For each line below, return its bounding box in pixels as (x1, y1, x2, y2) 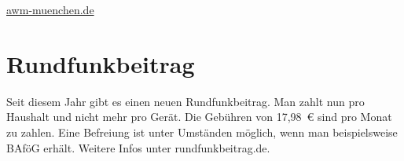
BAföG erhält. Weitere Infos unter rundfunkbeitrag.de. (6, 139, 270, 156)
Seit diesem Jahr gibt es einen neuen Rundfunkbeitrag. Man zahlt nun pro (6, 93, 365, 109)
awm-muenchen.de (6, 2, 94, 17)
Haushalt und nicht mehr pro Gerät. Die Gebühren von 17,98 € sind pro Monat (6, 108, 392, 125)
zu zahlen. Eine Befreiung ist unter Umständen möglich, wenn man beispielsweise (6, 123, 398, 140)
